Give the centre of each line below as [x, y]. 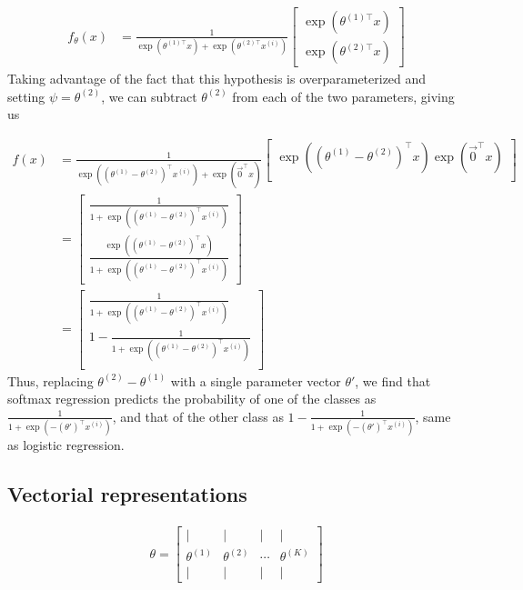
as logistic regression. [66, 445]
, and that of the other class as [198, 416]
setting [26, 96]
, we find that [393, 380]
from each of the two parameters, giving [343, 96]
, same [433, 416]
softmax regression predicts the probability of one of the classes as [192, 399]
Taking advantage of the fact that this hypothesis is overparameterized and [217, 79]
